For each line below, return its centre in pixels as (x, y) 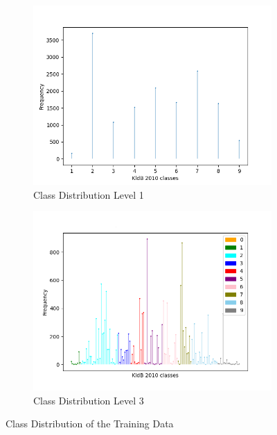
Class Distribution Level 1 (89, 194)
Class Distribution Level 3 (89, 400)
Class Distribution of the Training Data (90, 424)
